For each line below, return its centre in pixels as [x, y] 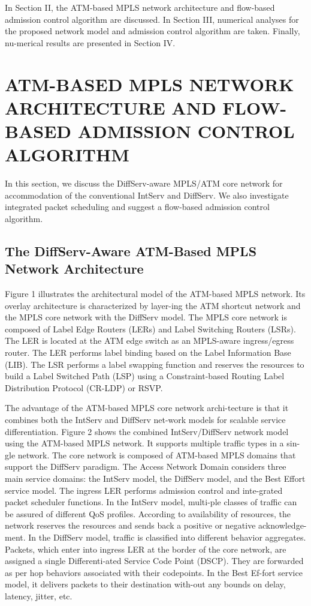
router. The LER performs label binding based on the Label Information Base [148, 352]
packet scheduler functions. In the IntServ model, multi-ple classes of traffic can [151, 502]
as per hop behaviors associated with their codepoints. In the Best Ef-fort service [154, 572]
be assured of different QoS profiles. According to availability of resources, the [148, 513]
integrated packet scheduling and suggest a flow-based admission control [137, 207]
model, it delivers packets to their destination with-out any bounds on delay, [145, 584]
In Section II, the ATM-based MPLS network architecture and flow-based [140, 7]
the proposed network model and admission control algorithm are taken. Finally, [153, 31]
